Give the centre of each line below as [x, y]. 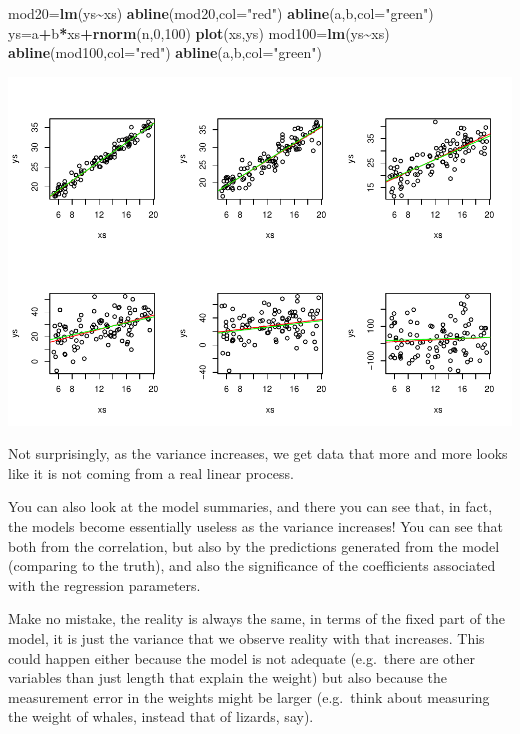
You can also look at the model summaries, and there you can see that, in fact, [250, 506]
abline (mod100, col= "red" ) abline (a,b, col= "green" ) [165, 52]
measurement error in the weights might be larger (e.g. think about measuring [249, 696]
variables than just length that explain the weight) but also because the [228, 677]
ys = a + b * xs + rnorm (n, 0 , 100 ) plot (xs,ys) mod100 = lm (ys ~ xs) [199, 32]
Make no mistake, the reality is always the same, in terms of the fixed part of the [257, 618]
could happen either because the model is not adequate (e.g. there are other [241, 657]
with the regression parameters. [104, 584]
